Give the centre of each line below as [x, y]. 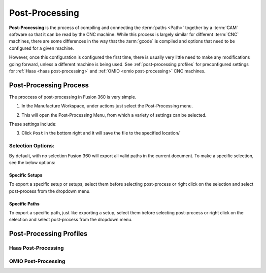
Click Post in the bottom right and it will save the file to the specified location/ [100, 133]
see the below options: [32, 162]
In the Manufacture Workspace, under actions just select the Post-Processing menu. [107, 106]
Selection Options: [32, 146]
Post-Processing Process [49, 85]
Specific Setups [26, 175]
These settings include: [33, 124]
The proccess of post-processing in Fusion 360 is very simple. [73, 97]
